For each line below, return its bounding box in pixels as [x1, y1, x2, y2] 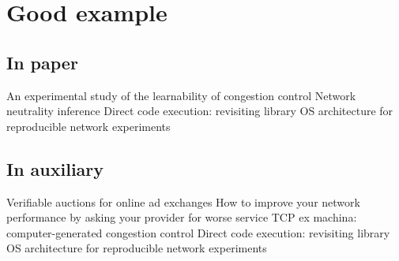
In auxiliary [6, 156, 104, 181]
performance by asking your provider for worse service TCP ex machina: [6, 209, 357, 226]
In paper [6, 50, 78, 74]
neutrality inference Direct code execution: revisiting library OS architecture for [6, 103, 393, 119]
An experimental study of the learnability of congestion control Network [6, 87, 356, 103]
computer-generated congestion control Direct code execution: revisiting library [6, 224, 390, 240]
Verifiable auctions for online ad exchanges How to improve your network [6, 193, 360, 210]
